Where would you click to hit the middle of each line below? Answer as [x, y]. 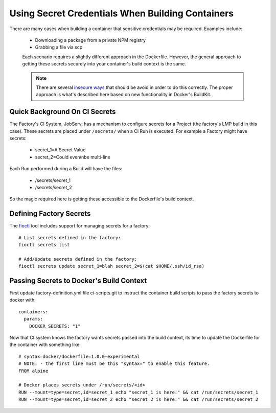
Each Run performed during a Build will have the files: [66, 169]
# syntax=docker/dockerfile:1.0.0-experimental [79, 356]
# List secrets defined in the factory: [70, 237]
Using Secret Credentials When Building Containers [122, 13]
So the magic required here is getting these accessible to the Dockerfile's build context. [102, 199]
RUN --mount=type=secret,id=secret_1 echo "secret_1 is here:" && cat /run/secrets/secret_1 [139, 392]
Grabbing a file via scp [59, 47]
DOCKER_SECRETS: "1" [55, 326]
